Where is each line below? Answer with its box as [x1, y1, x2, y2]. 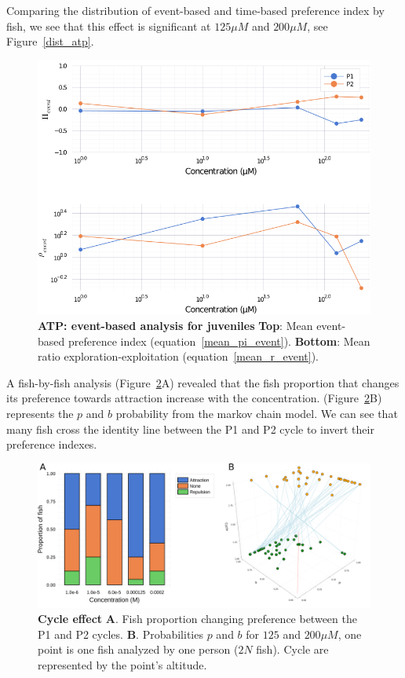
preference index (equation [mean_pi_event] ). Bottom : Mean [67, 332, 370, 349]
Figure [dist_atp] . [6, 33, 94, 49]
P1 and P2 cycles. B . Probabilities [38, 625, 203, 642]
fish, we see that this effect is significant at [6, 17, 211, 34]
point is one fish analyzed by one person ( [38, 641, 239, 658]
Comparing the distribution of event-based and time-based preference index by [6, 2, 385, 18]
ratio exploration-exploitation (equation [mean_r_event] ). [38, 348, 319, 365]
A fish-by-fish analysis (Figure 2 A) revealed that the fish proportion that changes [6, 374, 400, 390]
